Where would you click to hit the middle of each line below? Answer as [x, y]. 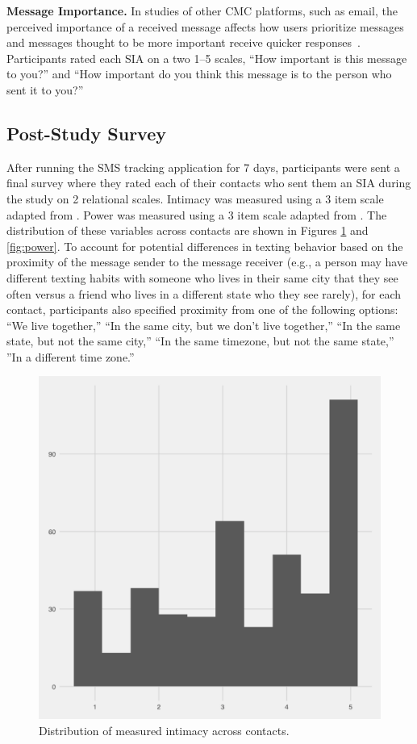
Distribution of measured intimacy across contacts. [164, 730]
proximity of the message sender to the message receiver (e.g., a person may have [207, 262]
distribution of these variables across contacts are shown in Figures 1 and [188, 230]
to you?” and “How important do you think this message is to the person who [199, 74]
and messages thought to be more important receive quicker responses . [183, 42]
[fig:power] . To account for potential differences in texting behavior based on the [205, 246]
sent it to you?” [45, 89]
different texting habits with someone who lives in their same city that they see [202, 277]
